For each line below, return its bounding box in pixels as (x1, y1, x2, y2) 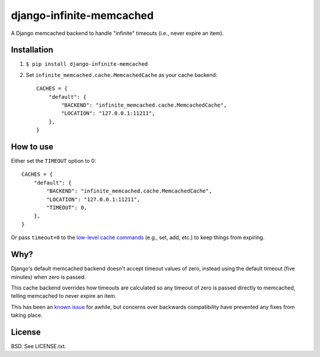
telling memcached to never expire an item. (11, 292, 117, 300)
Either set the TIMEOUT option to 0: (11, 157, 97, 165)
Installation (11, 45, 53, 55)
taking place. (11, 311, 43, 319)
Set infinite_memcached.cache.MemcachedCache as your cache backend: (25, 71, 217, 78)
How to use (11, 142, 53, 152)
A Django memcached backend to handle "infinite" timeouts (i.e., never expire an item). (11, 30, 224, 37)
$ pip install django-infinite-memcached (25, 61, 148, 67)
